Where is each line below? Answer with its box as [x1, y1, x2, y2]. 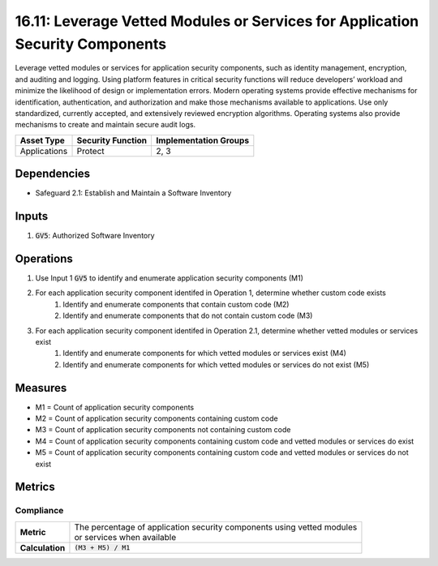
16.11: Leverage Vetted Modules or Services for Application [15, 12, 419, 30]
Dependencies [15, 167, 91, 181]
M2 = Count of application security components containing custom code [35, 414, 279, 423]
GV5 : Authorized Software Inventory [35, 231, 155, 241]
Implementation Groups [156, 135, 250, 146]
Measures [15, 381, 67, 395]
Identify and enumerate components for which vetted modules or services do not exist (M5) [62, 359, 370, 369]
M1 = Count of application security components [35, 402, 195, 412]
